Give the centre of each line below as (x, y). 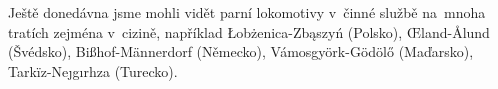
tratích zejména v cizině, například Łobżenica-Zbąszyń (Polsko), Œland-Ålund (249, 31)
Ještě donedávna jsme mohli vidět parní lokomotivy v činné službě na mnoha (247, 12)
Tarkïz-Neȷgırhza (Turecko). (93, 70)
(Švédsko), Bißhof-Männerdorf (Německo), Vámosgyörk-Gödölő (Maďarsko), (241, 51)
